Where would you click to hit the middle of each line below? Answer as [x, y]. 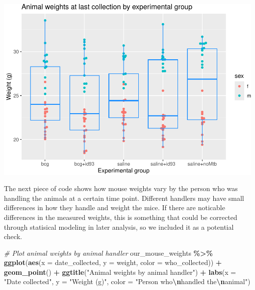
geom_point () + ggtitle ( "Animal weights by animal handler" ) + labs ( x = [120, 272]
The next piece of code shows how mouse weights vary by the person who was [121, 188]
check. [13, 236]
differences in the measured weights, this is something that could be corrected [121, 217]
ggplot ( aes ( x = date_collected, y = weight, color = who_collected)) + [113, 262]
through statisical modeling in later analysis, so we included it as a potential [119, 227]
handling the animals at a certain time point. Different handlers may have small [124, 198]
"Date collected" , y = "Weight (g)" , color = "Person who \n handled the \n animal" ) [127, 281]
